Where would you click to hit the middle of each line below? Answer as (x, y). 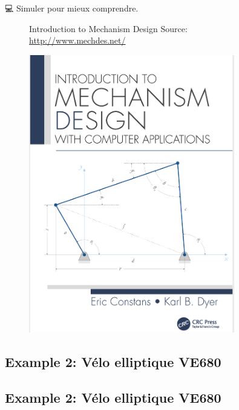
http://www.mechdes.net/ (77, 40)
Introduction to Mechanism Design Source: (108, 28)
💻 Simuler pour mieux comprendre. (72, 8)
